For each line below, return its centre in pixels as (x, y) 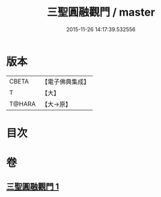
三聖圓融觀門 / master (101, 12)
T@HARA (23, 104)
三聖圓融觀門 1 (33, 187)
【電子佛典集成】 (66, 82)
